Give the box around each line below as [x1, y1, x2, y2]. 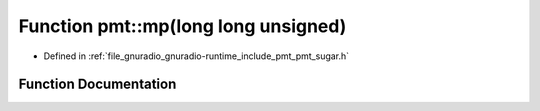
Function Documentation [18, 76, 177, 93]
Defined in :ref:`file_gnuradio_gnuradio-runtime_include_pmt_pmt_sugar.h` [43, 50, 350, 62]
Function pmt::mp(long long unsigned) [18, 15, 347, 37]
